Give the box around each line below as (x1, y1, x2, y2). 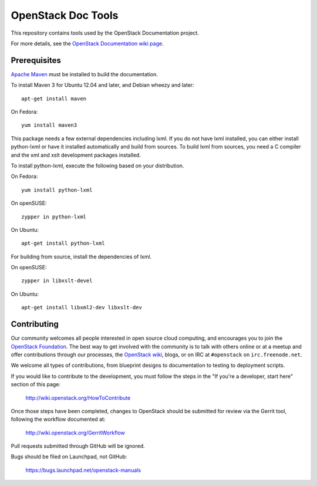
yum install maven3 (21, 122, 77, 129)
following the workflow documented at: (11, 416, 106, 423)
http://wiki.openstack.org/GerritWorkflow (25, 429, 126, 436)
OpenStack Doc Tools (11, 9, 119, 22)
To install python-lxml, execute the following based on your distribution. (11, 162, 184, 169)
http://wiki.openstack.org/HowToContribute (25, 394, 131, 401)
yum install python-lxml (21, 187, 93, 193)
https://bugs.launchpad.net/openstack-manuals (25, 467, 141, 474)
